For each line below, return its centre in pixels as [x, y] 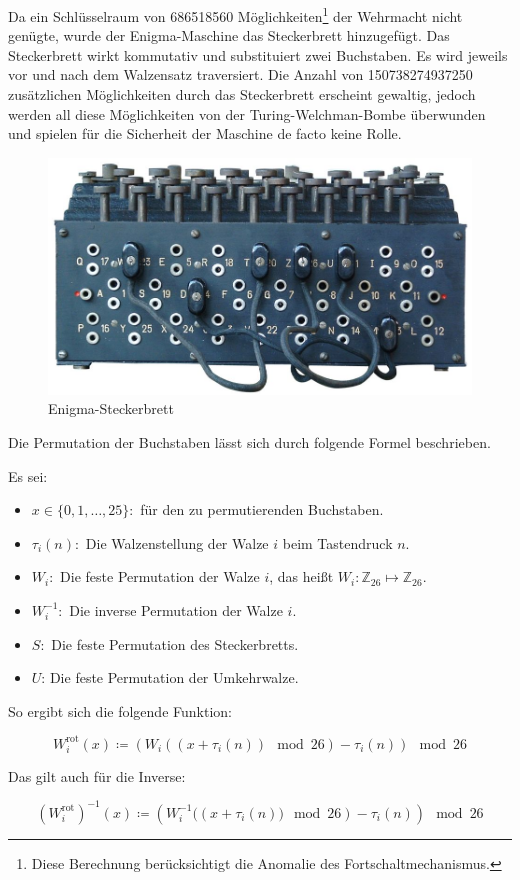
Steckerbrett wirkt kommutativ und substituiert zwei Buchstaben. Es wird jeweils [258, 54]
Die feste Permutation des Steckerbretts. [175, 643]
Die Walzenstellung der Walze [177, 542]
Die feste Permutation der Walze [160, 576]
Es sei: [28, 475]
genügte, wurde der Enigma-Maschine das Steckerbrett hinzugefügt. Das [229, 35]
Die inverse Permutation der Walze [176, 609]
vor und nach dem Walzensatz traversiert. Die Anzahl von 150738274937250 [240, 74]
